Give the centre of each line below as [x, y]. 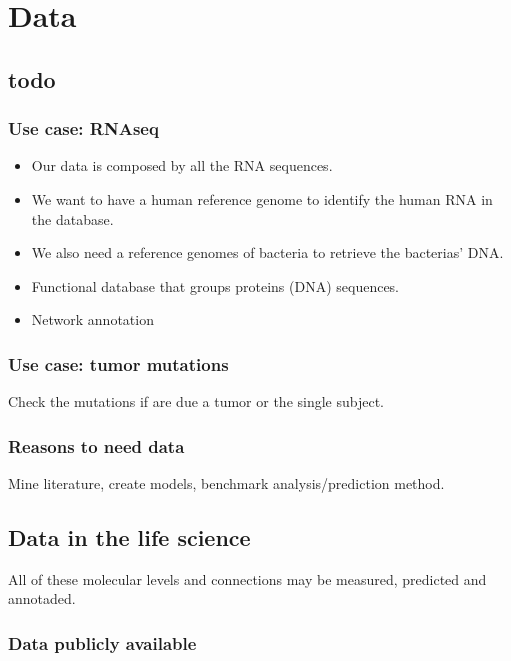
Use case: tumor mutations [118, 363]
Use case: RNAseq [83, 128]
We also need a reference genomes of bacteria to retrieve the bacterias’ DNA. [267, 252]
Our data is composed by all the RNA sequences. [182, 165]
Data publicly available [102, 642]
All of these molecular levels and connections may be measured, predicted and [247, 578]
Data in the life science [129, 536]
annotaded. [42, 598]
